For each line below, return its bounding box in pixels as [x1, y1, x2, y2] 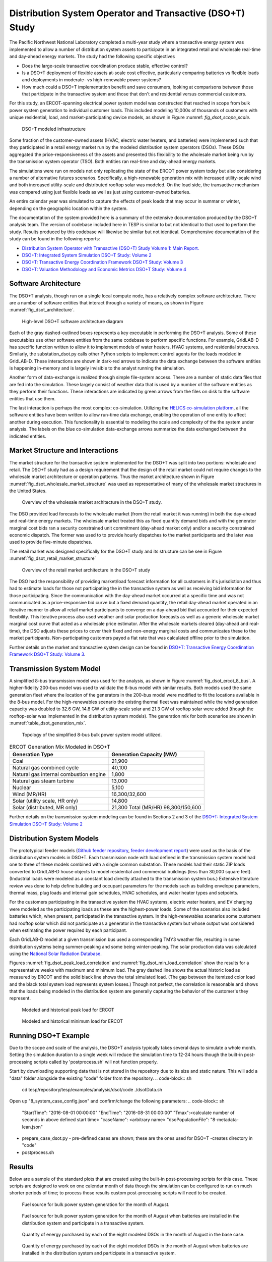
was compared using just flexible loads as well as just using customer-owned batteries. [9, 189, 191, 195]
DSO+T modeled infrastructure [22, 126, 86, 132]
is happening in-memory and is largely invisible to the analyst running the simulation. [9, 365, 185, 371]
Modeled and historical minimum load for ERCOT [22, 1018, 123, 1024]
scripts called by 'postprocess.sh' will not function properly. [33, 1059, 158, 1065]
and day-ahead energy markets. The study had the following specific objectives [9, 54, 175, 60]
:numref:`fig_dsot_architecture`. [9, 307, 75, 313]
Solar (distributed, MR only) [12, 804, 78, 811]
